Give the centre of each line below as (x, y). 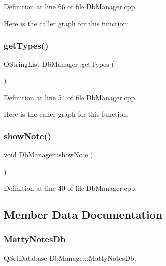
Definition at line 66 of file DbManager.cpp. (71, 6)
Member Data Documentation (83, 215)
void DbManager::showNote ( (49, 154)
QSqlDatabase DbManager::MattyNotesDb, (70, 257)
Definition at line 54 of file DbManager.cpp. (71, 97)
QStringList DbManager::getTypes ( (59, 64)
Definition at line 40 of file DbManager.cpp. (71, 188)
